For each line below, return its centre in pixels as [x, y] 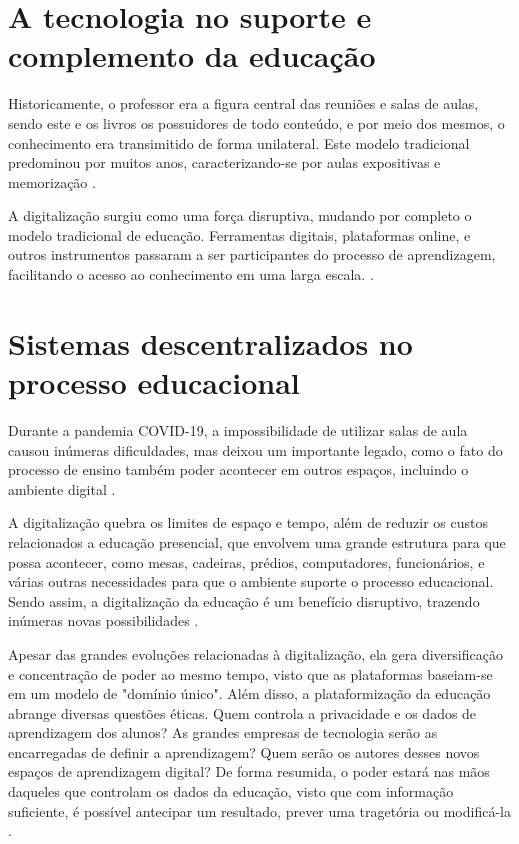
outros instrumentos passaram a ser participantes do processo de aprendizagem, [252, 254]
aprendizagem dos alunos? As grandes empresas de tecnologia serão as [223, 732]
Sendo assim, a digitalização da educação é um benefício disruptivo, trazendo [244, 600]
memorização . [52, 181]
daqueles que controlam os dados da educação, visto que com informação [231, 791]
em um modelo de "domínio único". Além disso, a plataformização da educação [249, 693]
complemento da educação [192, 55]
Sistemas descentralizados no [210, 342]
